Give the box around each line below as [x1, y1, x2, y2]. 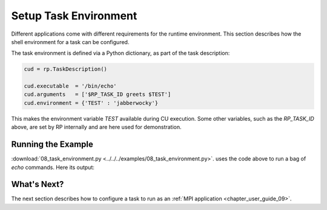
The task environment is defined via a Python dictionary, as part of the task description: [11, 49, 230, 57]
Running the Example [11, 139, 94, 150]
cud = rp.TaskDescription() [24, 66, 107, 72]
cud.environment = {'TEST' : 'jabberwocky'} [24, 100, 159, 106]
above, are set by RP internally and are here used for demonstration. [11, 124, 182, 131]
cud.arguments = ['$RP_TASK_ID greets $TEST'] [24, 91, 171, 98]
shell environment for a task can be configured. [11, 38, 130, 45]
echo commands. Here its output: [11, 164, 95, 171]
